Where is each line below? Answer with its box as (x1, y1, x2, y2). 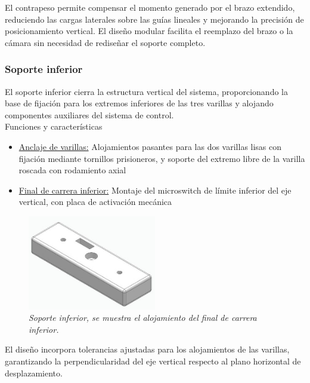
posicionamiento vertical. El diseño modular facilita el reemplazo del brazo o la (5, 24, 293, 37)
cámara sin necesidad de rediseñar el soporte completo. (5, 36, 206, 48)
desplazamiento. (5, 366, 63, 379)
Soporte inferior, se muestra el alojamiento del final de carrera (29, 311, 257, 324)
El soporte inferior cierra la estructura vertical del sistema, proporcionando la (5, 85, 288, 97)
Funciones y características (5, 120, 103, 133)
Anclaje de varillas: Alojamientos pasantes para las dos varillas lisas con (18, 140, 282, 152)
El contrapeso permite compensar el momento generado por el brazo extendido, (5, 1, 295, 13)
